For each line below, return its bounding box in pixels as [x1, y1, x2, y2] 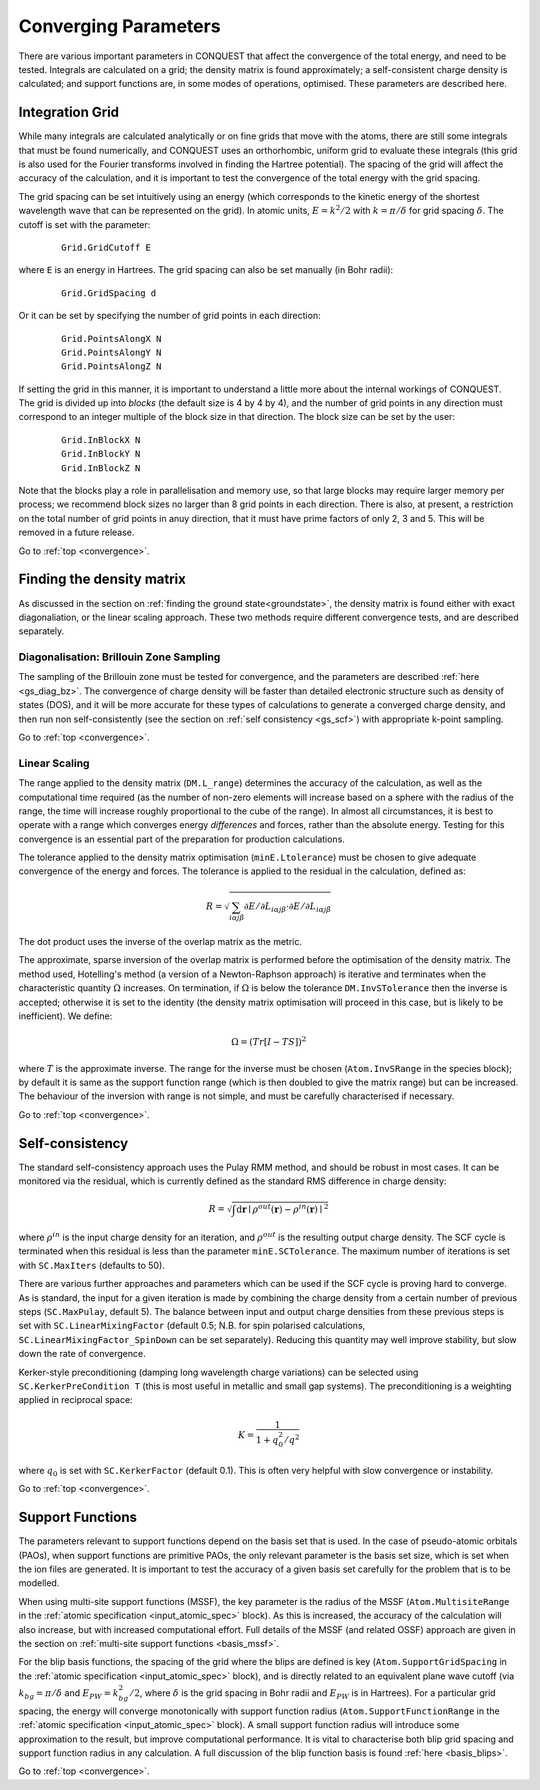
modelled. [18, 1577, 60, 1589]
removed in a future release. [18, 526, 135, 539]
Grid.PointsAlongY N [61, 346, 162, 358]
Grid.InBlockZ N [61, 462, 141, 474]
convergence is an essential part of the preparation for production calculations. [18, 833, 345, 845]
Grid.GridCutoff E [61, 241, 152, 253]
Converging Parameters [18, 15, 221, 37]
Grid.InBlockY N [61, 448, 141, 460]
